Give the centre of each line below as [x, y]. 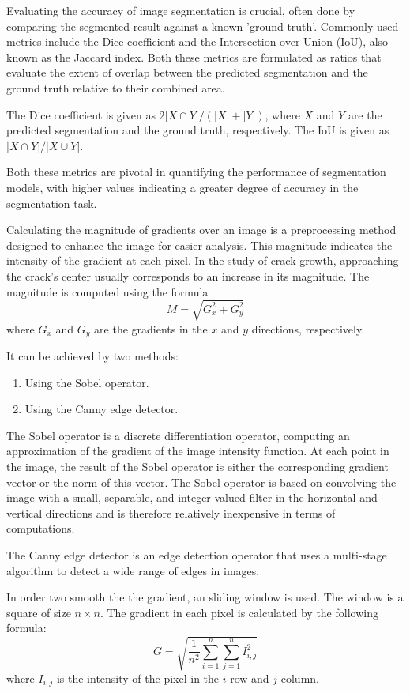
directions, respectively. [308, 328]
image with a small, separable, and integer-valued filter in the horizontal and [192, 497]
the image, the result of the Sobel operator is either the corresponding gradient [197, 467]
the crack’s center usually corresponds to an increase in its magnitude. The [188, 275]
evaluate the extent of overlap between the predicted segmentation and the [187, 72]
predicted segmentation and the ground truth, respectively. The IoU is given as [198, 130]
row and [250, 678]
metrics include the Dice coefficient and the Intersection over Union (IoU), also [197, 41]
